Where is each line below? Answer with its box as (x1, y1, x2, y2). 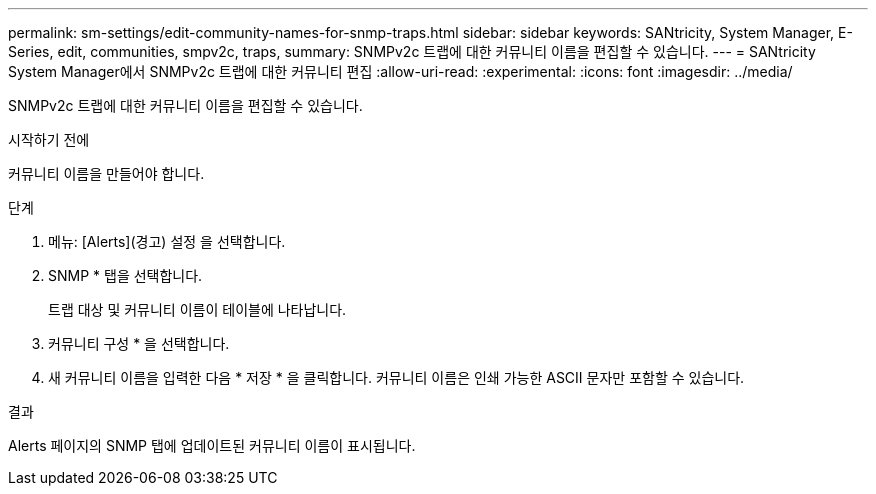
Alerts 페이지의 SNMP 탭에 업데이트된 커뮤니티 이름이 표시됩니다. (8, 437, 416, 454)
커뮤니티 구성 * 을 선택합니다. (48, 335, 230, 352)
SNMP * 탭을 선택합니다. (48, 267, 203, 284)
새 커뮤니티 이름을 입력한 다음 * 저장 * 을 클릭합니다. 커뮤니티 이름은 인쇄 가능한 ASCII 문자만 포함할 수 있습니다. (48, 369, 745, 386)
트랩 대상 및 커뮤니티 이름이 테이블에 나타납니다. (48, 301, 347, 318)
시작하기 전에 (8, 131, 90, 148)
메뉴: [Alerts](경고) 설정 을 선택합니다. (48, 233, 286, 250)
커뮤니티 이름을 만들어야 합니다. (8, 165, 205, 182)
